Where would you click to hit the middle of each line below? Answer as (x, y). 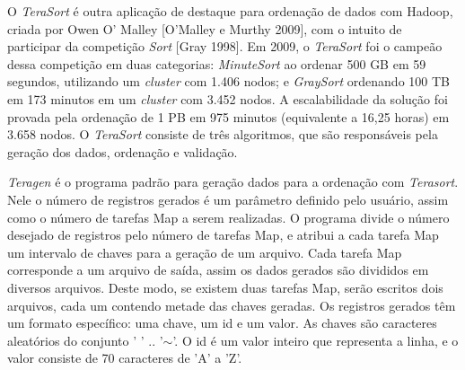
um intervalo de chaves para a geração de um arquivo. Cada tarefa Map (205, 252)
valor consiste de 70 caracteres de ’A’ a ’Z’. (125, 358)
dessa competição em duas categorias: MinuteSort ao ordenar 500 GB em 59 (217, 63)
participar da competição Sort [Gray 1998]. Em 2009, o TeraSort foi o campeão (225, 46)
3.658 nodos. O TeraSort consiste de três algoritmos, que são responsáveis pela (223, 134)
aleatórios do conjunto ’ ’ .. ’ (85, 340)
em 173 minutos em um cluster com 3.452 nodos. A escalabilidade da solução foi (228, 98)
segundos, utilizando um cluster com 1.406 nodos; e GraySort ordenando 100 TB (228, 81)
